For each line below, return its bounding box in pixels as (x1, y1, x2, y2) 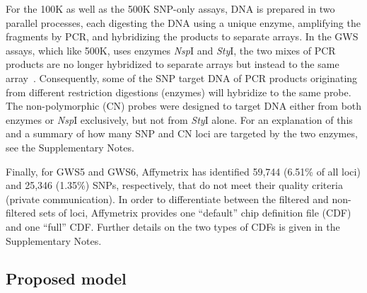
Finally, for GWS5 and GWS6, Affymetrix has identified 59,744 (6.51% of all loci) (6, 163, 361, 178)
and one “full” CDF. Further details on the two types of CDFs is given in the (6, 219, 340, 234)
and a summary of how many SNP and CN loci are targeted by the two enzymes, (6, 126, 358, 141)
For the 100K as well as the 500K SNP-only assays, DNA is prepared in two (6, 1, 335, 16)
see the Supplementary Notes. (6, 139, 134, 154)
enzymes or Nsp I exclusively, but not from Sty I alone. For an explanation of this (6, 112, 353, 127)
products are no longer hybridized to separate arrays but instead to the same (6, 57, 339, 71)
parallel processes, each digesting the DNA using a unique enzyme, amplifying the (6, 15, 361, 30)
